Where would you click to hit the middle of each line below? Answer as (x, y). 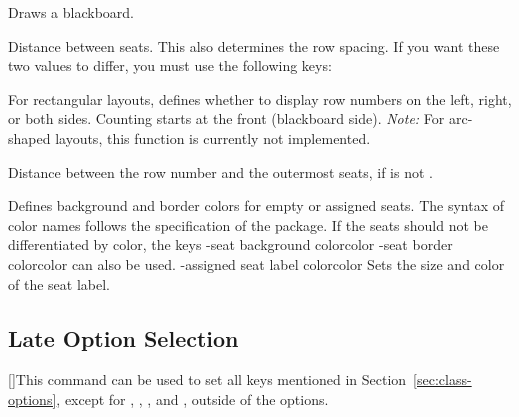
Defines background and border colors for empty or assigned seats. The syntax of (256, 205)
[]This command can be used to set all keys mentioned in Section (207, 379)
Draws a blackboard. (71, 12)
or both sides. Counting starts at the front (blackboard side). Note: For (226, 118)
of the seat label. (59, 283)
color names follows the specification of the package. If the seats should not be (248, 224)
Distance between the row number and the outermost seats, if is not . (220, 171)
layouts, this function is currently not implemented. (213, 137)
